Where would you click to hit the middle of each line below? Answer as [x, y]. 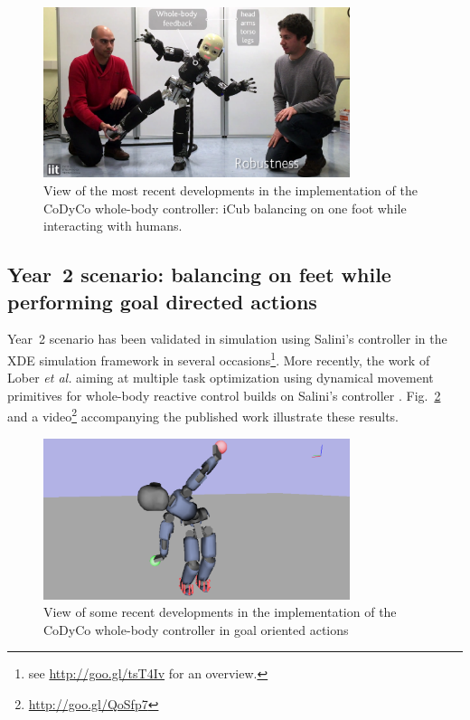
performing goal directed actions [162, 301]
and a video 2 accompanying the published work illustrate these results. [203, 415]
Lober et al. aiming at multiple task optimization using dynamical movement [221, 378]
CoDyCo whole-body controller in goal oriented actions [196, 629]
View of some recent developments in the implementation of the [220, 612]
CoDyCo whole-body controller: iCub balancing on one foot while [225, 208]
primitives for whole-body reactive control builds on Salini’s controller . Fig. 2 [224, 395]
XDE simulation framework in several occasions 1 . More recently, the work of [219, 359]
